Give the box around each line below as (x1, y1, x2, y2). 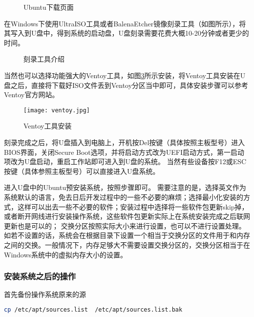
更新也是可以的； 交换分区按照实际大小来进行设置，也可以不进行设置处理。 (4, 220, 246, 231)
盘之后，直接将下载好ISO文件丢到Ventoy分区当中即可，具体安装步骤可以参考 (4, 80, 249, 90)
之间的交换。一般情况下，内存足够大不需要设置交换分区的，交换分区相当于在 (4, 239, 250, 250)
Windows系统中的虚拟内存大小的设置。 (4, 249, 127, 259)
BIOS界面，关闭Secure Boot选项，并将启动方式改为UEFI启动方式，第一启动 (4, 147, 244, 157)
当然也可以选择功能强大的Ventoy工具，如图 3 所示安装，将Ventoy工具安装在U (4, 70, 246, 80)
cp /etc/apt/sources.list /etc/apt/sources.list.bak (4, 306, 183, 313)
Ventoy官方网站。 (4, 89, 59, 100)
